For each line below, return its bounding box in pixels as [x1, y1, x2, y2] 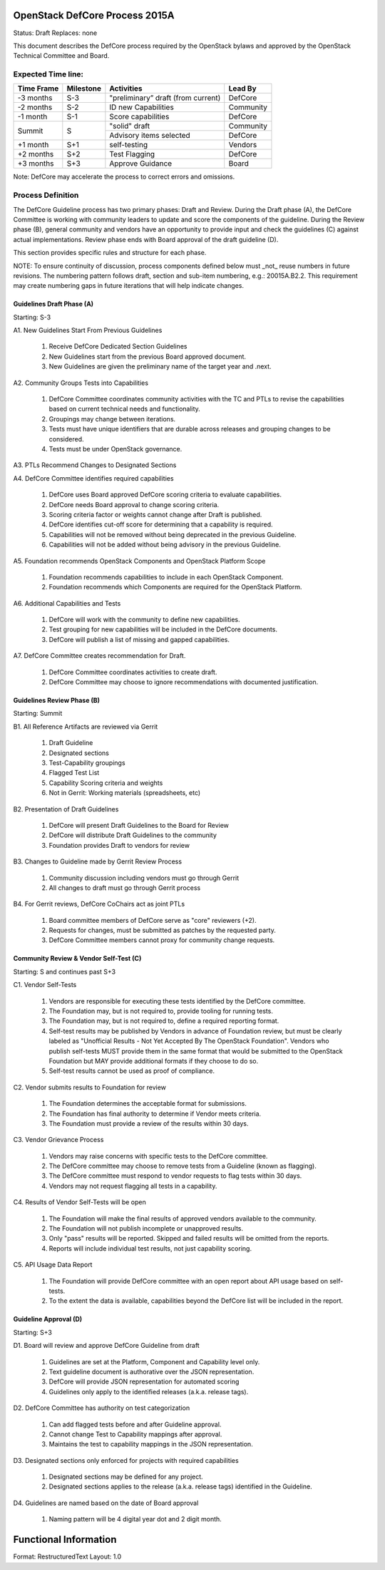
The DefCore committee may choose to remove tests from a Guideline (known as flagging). [48, 1161, 317, 1171]
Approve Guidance [109, 159, 173, 169]
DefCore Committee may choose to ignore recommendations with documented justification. [48, 678, 319, 686]
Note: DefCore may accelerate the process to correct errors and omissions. [13, 172, 235, 181]
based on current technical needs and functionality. [48, 404, 201, 414]
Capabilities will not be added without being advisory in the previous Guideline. [48, 540, 282, 549]
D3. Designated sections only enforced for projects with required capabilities [13, 1456, 239, 1464]
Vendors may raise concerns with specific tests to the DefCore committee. [48, 1151, 268, 1160]
